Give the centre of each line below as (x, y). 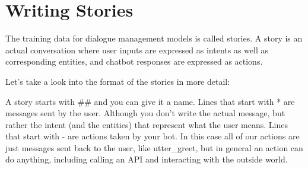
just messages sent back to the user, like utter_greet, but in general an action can (154, 147)
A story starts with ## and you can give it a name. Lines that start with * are (150, 101)
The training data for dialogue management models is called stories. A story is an (154, 38)
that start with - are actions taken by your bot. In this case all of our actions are (153, 136)
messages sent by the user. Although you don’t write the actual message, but (145, 113)
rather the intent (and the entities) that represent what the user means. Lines (147, 124)
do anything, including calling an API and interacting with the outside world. (147, 159)
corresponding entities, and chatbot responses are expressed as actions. (134, 61)
